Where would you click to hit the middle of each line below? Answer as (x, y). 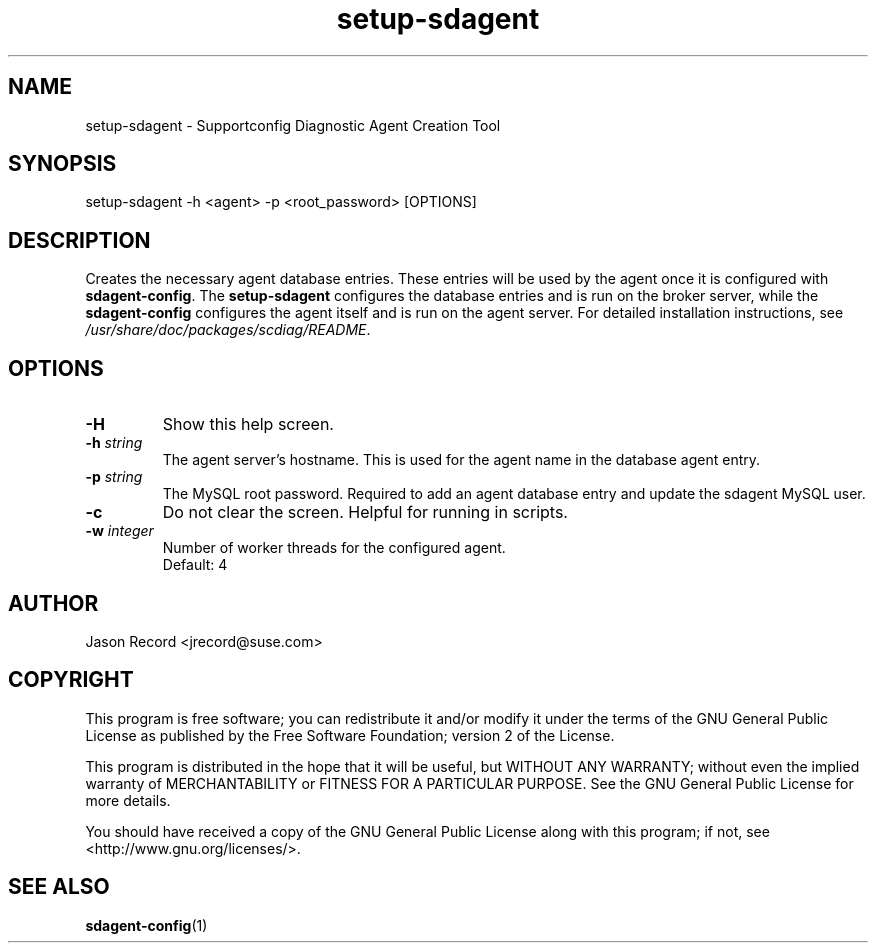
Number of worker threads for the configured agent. (334, 548)
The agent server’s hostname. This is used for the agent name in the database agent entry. (461, 460)
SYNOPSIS (62, 164)
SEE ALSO (59, 887)
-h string (114, 443)
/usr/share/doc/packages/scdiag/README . (228, 330)
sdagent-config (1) (146, 925)
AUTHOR (53, 603)
